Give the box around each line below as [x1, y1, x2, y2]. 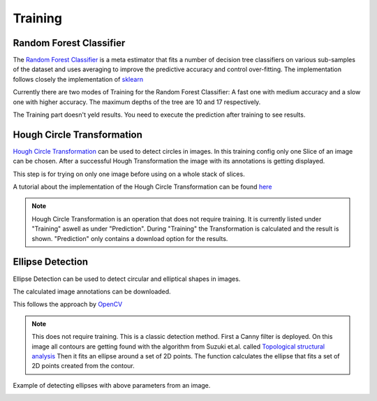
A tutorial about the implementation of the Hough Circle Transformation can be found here [13, 182, 272, 191]
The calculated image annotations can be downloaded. [13, 287, 171, 296]
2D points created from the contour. [31, 362, 135, 370]
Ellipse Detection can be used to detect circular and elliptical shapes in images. [13, 275, 241, 283]
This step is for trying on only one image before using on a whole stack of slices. [13, 170, 245, 178]
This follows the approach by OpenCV [13, 300, 123, 309]
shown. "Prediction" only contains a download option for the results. [31, 234, 228, 242]
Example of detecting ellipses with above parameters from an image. [13, 381, 211, 389]
